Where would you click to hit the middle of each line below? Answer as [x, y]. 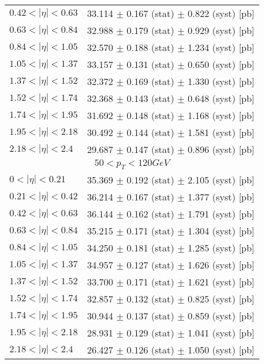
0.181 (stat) [150, 248]
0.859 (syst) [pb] [221, 316]
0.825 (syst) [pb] [221, 299]
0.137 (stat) [150, 316]
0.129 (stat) [150, 333]
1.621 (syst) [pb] [221, 282]
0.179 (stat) [150, 30]
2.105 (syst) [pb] [221, 180]
